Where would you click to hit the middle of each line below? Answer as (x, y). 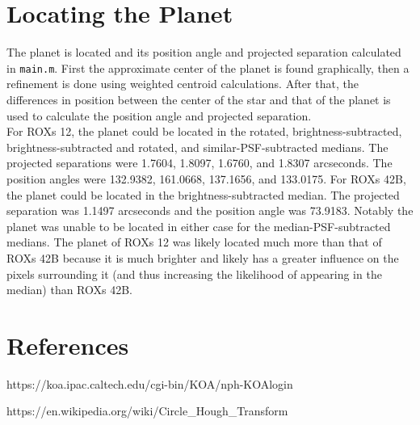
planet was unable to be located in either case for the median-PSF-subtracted (199, 226)
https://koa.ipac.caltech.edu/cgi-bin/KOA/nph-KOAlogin (150, 383)
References (68, 345)
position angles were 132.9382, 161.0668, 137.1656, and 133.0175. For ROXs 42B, (206, 178)
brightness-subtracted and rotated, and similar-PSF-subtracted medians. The (197, 147)
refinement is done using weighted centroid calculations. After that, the (183, 84)
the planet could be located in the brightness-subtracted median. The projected (203, 194)
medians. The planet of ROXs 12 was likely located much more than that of (194, 242)
